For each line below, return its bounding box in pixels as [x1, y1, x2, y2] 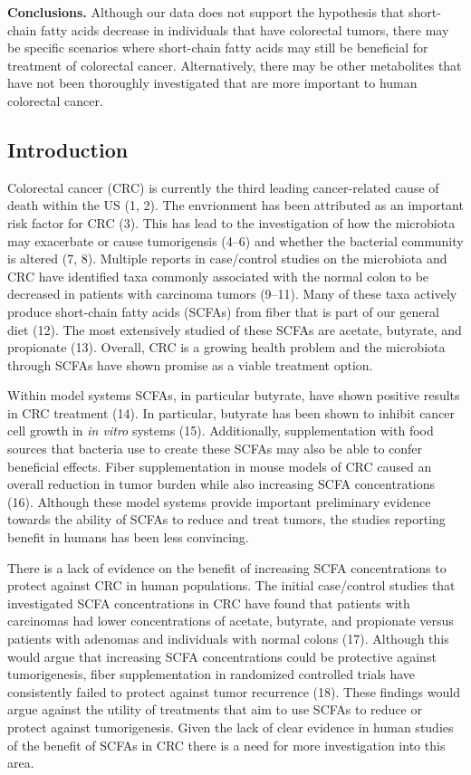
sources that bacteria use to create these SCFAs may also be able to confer [7, 439, 423, 458]
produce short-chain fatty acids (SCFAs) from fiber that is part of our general [7, 301, 439, 321]
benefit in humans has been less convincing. [7, 528, 249, 547]
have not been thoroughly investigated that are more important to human [7, 73, 418, 92]
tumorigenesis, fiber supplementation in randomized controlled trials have [7, 665, 416, 684]
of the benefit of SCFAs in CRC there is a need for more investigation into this [7, 735, 446, 754]
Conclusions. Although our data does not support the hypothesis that [7, 3, 405, 21]
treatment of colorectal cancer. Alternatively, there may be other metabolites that [7, 55, 462, 74]
